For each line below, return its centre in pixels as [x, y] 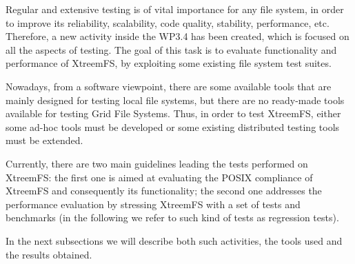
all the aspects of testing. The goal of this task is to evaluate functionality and [171, 49]
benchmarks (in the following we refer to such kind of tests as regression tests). [172, 217]
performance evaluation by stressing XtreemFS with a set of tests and [153, 204]
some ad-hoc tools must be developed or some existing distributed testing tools [173, 126]
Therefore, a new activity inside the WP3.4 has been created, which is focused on [177, 36]
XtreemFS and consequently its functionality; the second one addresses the [164, 191]
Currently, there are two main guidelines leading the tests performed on [157, 163]
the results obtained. [49, 254]
